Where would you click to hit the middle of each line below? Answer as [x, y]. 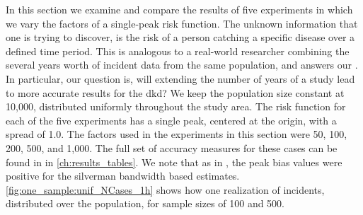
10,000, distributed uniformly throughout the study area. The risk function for [176, 106]
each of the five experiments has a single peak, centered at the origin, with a [171, 120]
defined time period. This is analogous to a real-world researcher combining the [178, 51]
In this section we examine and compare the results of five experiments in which [179, 9]
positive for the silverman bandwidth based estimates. [123, 176]
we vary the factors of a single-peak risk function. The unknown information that [182, 23]
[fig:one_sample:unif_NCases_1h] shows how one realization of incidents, [165, 189]
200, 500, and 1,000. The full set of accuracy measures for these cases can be [172, 147]
